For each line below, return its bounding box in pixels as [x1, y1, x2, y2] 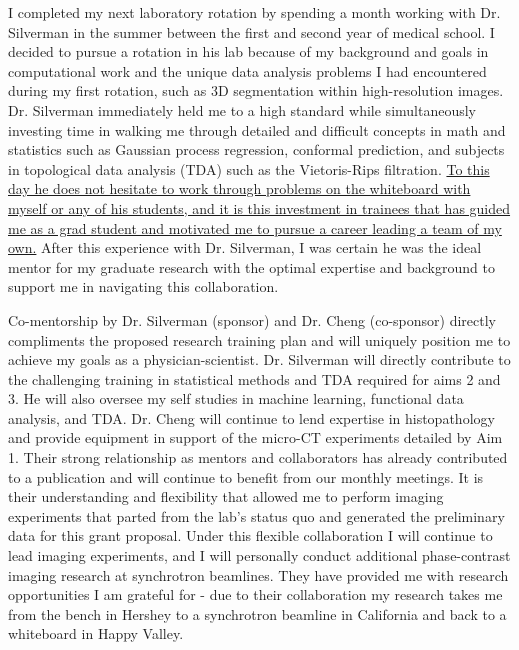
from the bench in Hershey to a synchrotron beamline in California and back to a [8, 603, 507, 624]
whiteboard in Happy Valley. [8, 623, 184, 644]
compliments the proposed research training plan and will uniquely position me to [8, 329, 511, 350]
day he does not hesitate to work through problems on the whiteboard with [8, 178, 471, 199]
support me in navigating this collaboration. [8, 276, 279, 297]
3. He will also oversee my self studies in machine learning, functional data [8, 388, 464, 409]
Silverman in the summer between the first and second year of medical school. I [8, 21, 495, 42]
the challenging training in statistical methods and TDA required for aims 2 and [8, 368, 501, 389]
